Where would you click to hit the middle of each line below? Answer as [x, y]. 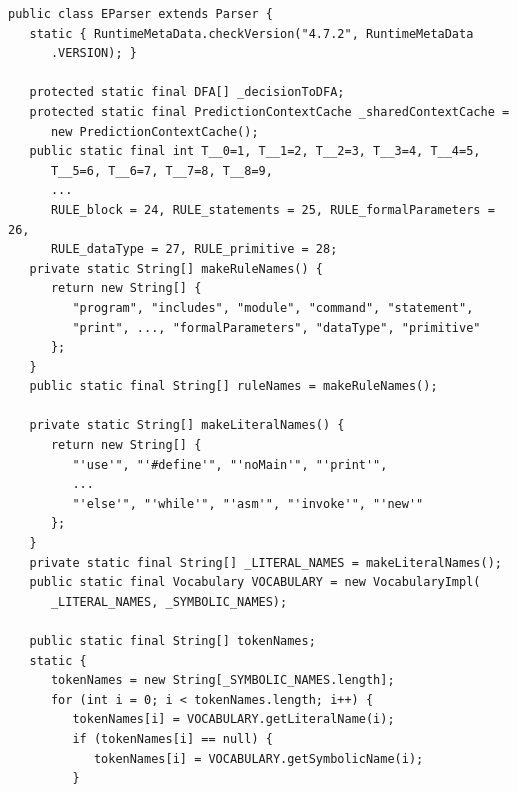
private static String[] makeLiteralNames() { [187, 425]
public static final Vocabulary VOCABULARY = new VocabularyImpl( [255, 582]
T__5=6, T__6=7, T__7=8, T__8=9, [161, 170]
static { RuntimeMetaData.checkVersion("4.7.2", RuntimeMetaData [251, 33]
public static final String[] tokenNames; [172, 641]
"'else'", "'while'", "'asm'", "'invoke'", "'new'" [248, 503]
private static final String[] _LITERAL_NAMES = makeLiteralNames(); [265, 562]
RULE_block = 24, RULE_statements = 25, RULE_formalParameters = [272, 209]
